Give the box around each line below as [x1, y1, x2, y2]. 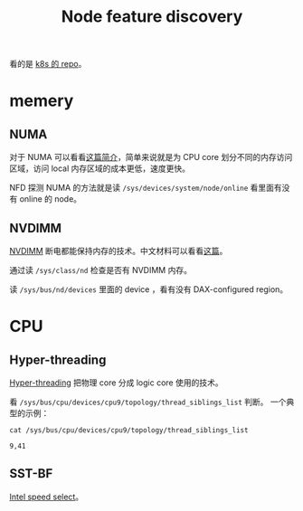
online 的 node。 [19, 194, 82, 204]
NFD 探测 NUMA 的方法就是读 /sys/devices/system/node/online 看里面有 [9, 183, 282, 194]
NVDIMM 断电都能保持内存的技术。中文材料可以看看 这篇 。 [9, 246, 228, 256]
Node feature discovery [61, 6, 243, 27]
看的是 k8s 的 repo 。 [9, 59, 87, 70]
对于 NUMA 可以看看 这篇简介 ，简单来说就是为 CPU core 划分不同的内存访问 [9, 152, 293, 163]
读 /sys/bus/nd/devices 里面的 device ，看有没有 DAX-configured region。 [9, 284, 289, 295]
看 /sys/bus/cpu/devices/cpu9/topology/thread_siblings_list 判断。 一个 [9, 396, 287, 407]
